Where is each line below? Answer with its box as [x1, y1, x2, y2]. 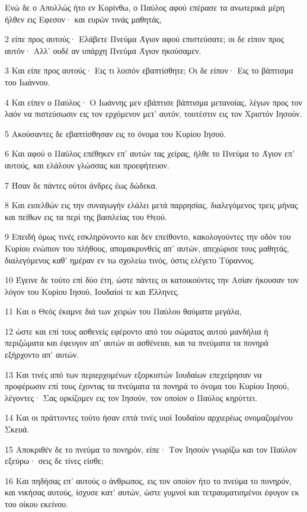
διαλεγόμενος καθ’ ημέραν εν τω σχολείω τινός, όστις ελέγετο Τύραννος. [5, 253, 255, 266]
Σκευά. [5, 423, 30, 435]
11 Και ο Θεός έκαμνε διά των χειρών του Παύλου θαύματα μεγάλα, [5, 305, 242, 317]
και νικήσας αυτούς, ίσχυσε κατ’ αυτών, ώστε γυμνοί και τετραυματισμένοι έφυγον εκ [5, 486, 299, 498]
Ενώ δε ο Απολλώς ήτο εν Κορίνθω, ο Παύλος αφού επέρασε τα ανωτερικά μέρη [5, 1, 285, 13]
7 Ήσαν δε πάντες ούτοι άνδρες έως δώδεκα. [5, 179, 158, 191]
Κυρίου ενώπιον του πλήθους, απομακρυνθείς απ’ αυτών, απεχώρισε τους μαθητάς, [5, 241, 289, 254]
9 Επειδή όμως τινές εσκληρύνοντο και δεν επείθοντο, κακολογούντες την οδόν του [5, 230, 291, 243]
